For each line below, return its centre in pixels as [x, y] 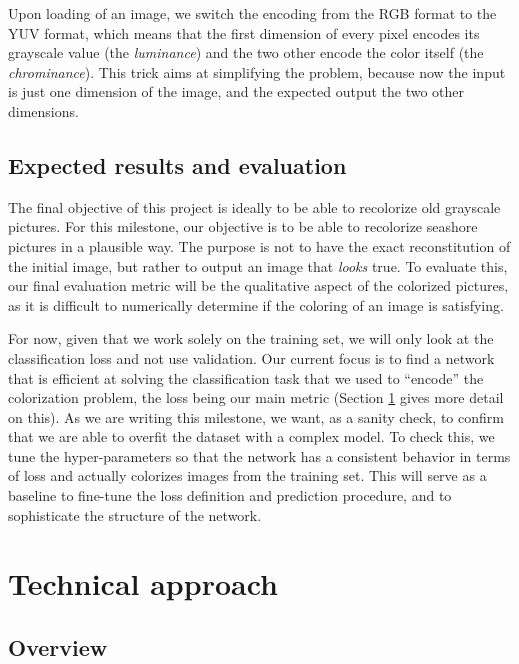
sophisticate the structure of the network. [135, 514]
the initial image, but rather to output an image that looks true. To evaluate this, [258, 265]
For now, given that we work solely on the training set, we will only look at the [251, 338]
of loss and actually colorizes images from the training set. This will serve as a [247, 475]
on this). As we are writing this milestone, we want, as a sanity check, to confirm [256, 416]
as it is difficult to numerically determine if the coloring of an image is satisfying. [256, 304]
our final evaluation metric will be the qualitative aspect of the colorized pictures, [258, 285]
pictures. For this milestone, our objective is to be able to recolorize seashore [243, 226]
